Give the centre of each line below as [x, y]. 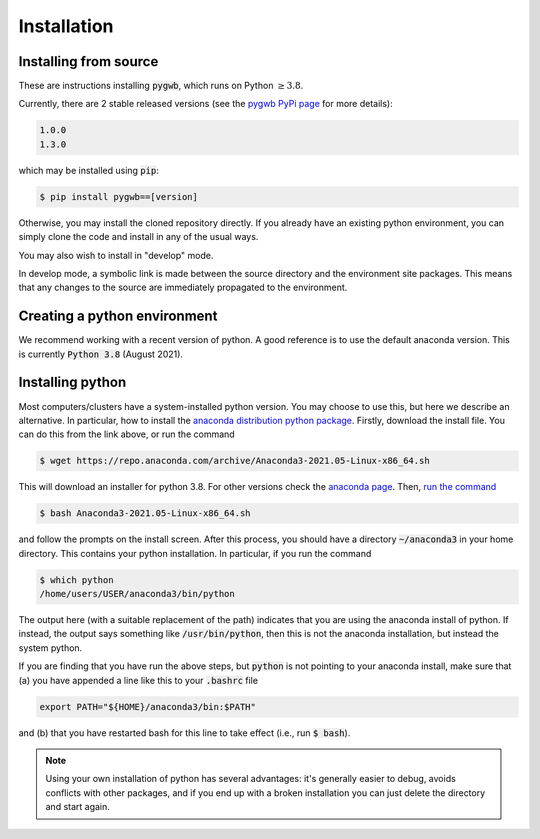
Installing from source [88, 61]
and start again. [77, 807]
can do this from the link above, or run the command [126, 434]
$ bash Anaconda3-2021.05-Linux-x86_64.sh [145, 513]
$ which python [76, 579]
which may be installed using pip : [88, 170]
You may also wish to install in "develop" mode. [116, 255]
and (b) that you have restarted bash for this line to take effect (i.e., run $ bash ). [184, 732]
